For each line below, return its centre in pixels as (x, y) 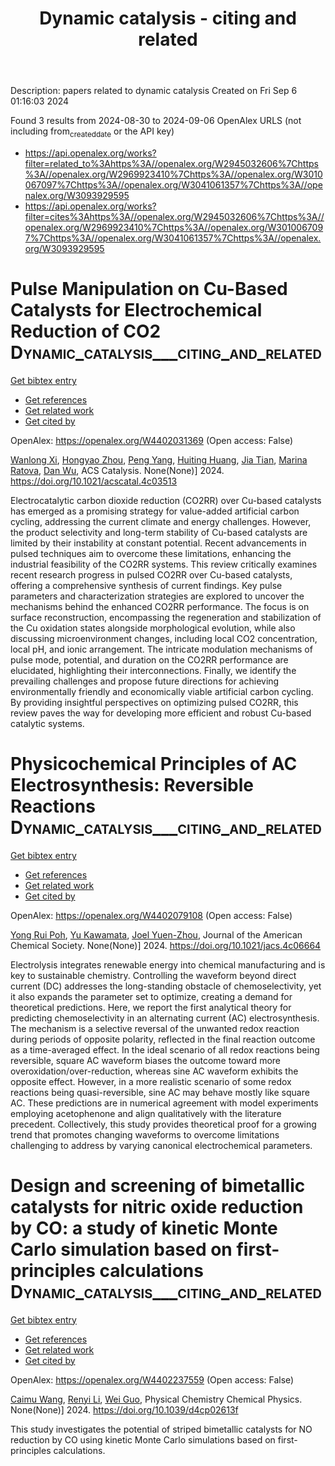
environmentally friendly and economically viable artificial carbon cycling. (162, 691)
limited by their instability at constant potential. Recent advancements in (158, 543)
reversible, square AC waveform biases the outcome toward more (145, 1060)
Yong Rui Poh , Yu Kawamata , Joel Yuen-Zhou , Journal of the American (156, 934)
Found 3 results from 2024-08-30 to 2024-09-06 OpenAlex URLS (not (156, 121)
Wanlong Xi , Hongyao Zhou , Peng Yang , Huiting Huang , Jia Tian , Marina (159, 459)
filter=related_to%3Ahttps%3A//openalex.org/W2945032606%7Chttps (171, 163)
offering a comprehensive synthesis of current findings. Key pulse (146, 585)
